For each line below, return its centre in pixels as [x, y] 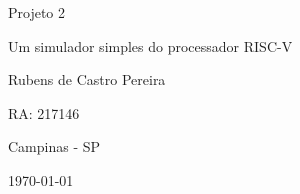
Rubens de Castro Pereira [87, 79]
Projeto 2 [37, 12]
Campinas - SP [54, 146]
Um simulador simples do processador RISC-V [150, 45]
